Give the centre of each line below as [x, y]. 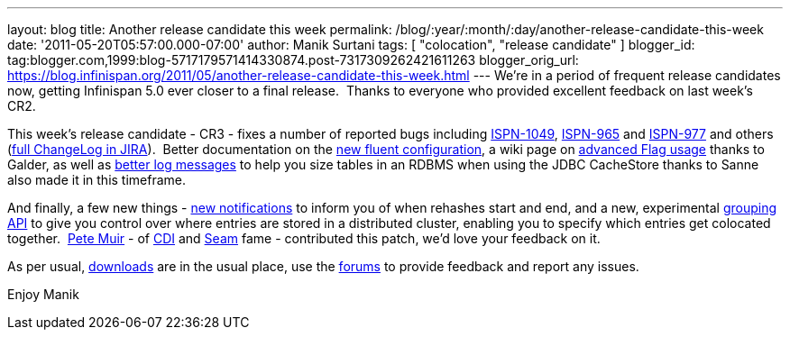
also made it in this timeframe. [97, 180]
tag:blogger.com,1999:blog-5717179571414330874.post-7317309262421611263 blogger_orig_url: [293, 60]
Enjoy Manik [43, 294]
